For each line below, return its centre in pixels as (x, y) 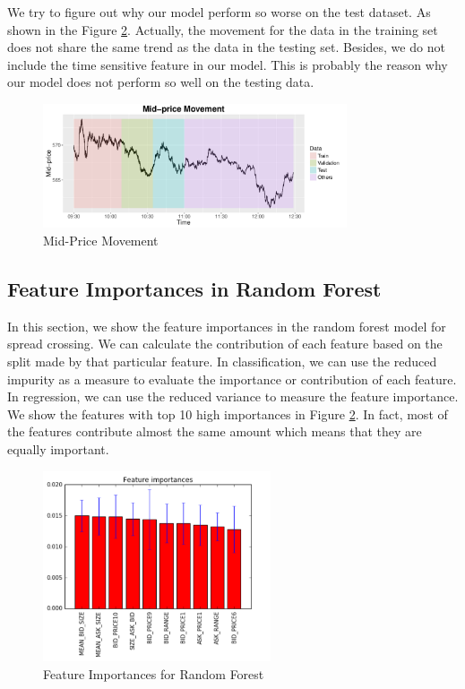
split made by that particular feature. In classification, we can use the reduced (222, 361)
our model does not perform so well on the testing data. (161, 82)
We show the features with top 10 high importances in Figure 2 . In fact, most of (228, 413)
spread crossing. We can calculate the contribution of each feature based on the (225, 344)
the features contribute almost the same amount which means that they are (215, 431)
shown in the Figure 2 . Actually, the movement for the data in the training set (223, 29)
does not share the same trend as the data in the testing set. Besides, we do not (226, 47)
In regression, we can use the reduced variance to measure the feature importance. (233, 396)
